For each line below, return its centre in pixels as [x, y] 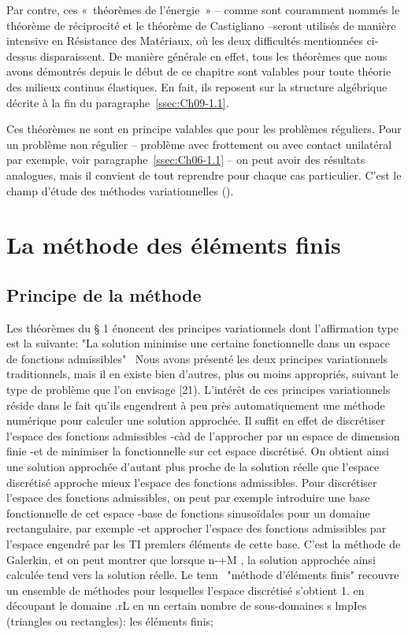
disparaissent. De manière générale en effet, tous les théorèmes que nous [213, 56]
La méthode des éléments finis [174, 245]
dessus [22, 56]
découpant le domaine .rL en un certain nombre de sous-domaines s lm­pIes [187, 605]
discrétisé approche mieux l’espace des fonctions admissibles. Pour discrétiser [192, 482]
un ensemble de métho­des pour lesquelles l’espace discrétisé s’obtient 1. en [185, 590]
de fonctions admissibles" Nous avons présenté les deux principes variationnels [197, 358]
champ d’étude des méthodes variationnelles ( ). [120, 190]
